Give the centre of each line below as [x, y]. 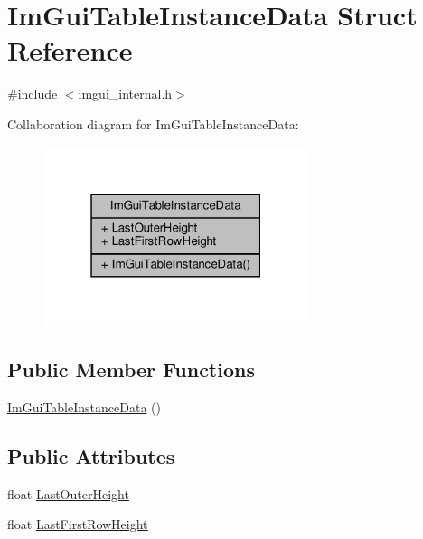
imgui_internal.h [125, 94]
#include [33, 94]
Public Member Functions [131, 369]
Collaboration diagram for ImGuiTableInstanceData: [153, 123]
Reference [70, 50]
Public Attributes [91, 456]
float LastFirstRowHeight [78, 524]
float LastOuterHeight [68, 493]
